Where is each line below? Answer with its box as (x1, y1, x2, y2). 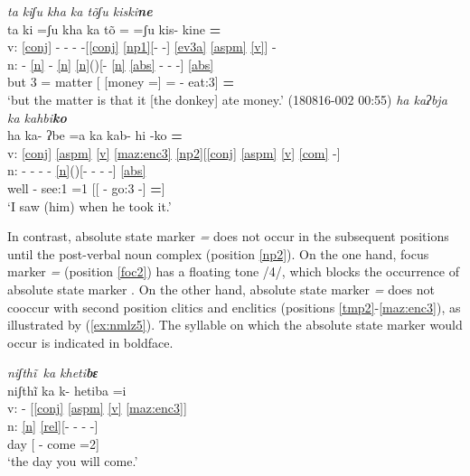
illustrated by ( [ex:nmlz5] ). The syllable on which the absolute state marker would (7, 315, 463, 334)
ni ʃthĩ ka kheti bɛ (7, 363, 99, 382)
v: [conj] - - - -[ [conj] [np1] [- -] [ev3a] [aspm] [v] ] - (7, 37, 277, 56)
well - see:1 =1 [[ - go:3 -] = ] (7, 178, 165, 197)
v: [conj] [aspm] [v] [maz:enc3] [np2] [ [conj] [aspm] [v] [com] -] (7, 143, 341, 162)
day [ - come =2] (7, 434, 99, 453)
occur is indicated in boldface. (7, 332, 174, 351)
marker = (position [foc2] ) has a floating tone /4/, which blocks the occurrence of (7, 262, 459, 281)
